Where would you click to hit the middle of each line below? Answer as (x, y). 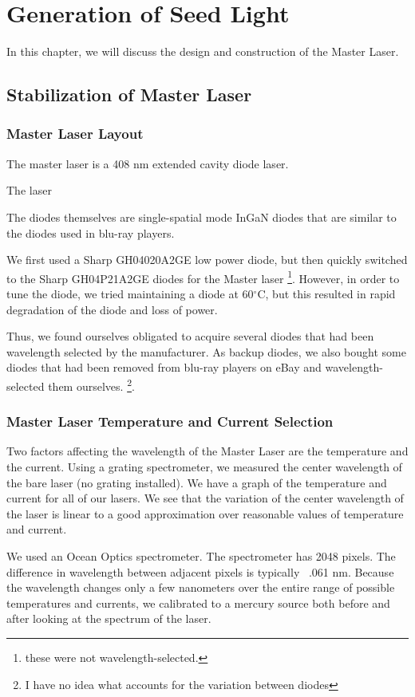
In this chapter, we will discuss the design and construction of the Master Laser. (203, 51)
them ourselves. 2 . (91, 384)
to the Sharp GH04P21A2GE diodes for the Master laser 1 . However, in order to (203, 277)
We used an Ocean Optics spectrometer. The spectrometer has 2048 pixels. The (201, 555)
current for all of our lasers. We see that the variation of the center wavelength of (205, 498)
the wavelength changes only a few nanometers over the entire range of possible (201, 587)
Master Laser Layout (75, 134)
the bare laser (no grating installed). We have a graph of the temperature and (197, 482)
